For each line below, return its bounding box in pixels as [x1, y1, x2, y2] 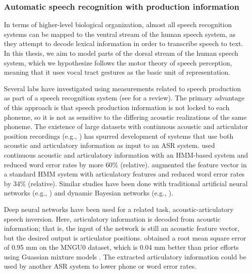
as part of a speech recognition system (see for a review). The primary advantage [4, 93, 245, 103]
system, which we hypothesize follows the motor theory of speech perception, [4, 57, 232, 67]
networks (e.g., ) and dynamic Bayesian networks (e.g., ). [4, 188, 173, 198]
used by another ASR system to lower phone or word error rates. [4, 261, 197, 271]
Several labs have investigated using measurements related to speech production [4, 83, 241, 93]
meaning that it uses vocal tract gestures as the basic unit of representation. [4, 67, 230, 77]
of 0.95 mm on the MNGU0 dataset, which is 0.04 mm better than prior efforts [4, 242, 239, 252]
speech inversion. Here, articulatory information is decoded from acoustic [4, 213, 220, 224]
